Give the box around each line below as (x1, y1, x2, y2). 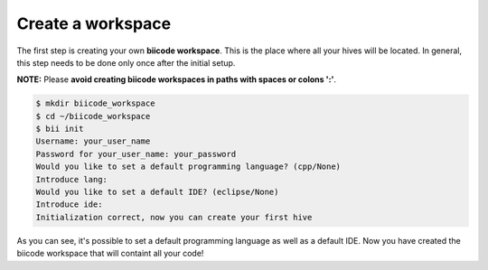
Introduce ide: (35, 200, 103, 209)
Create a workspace (16, 14, 172, 33)
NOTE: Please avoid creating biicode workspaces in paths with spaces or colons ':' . (16, 74, 337, 85)
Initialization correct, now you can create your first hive (35, 212, 313, 222)
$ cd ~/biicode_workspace (35, 111, 151, 121)
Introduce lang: (35, 174, 108, 184)
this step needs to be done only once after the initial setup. (16, 57, 236, 68)
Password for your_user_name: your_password (35, 149, 237, 159)
